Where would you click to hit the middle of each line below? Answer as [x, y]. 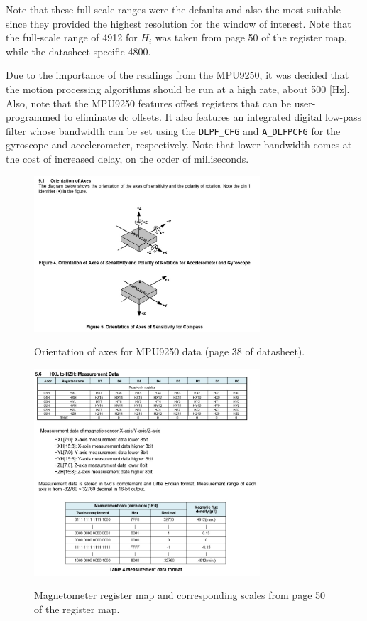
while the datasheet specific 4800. [78, 51]
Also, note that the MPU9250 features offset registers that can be [148, 103]
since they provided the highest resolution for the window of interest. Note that [179, 23]
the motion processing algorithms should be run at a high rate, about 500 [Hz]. [178, 88]
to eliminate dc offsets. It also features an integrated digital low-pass [213, 117]
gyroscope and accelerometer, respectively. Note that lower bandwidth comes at [179, 145]
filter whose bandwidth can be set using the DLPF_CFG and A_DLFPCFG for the [173, 130]
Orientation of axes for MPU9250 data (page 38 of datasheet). [170, 351]
